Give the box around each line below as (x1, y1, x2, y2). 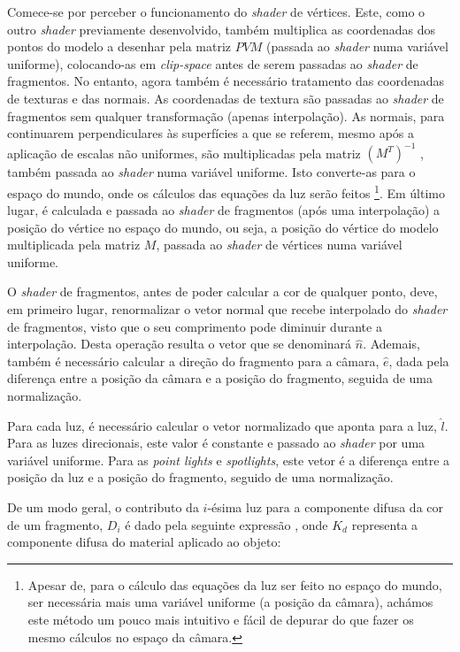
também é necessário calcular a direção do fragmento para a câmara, (7, 351, 379, 370)
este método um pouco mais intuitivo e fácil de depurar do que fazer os (27, 610, 414, 628)
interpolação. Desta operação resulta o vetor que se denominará (7, 334, 352, 353)
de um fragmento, (7, 515, 103, 533)
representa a (351, 515, 418, 533)
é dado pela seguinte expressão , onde (125, 515, 328, 533)
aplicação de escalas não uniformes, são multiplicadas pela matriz (7, 143, 361, 162)
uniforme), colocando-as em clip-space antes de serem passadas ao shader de (7, 54, 418, 73)
